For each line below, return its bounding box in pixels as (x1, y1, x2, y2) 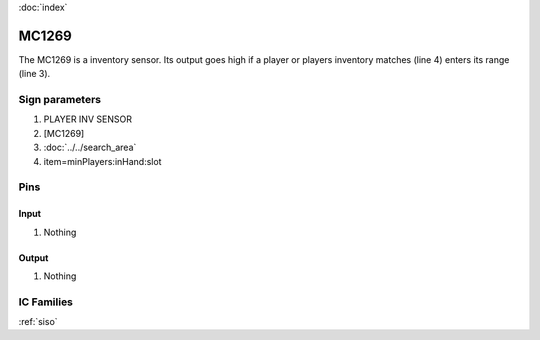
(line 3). (18, 68, 51, 80)
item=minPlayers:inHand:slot (43, 155, 162, 167)
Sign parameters (18, 93, 102, 107)
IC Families (18, 295, 74, 309)
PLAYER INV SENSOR (43, 113, 132, 125)
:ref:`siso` (18, 316, 59, 328)
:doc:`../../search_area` (43, 141, 137, 154)
